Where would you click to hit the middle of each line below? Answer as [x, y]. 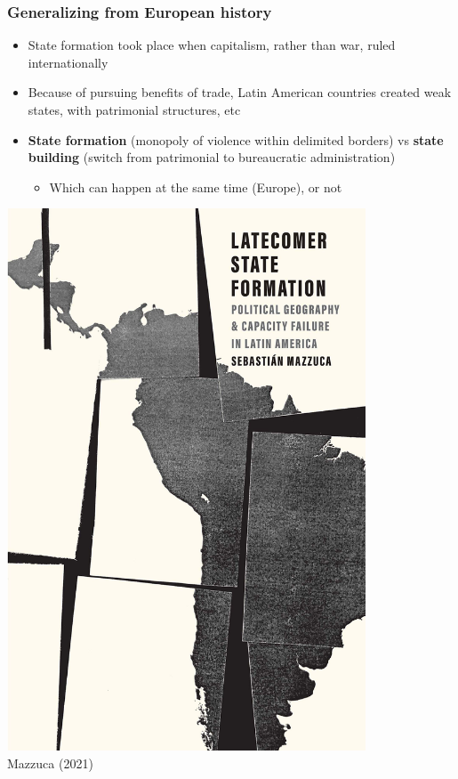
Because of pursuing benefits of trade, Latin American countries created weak [240, 92]
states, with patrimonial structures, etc [134, 110]
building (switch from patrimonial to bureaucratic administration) [212, 157]
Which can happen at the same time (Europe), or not [196, 187]
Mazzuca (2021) [50, 763]
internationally [68, 62]
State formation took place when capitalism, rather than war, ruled [212, 45]
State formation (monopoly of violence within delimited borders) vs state [236, 139]
